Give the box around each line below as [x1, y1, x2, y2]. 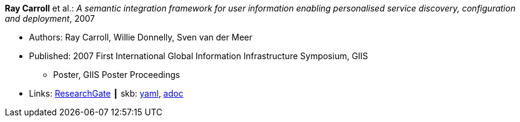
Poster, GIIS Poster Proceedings [53, 69, 180, 80]
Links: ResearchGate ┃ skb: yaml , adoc [29, 88, 184, 98]
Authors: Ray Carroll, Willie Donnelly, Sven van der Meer [29, 32, 252, 42]
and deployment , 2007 [5, 13, 95, 24]
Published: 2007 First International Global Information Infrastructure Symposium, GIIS [29, 51, 368, 61]
